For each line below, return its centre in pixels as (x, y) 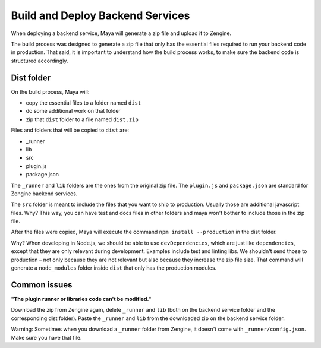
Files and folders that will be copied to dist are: (70, 130)
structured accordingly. (40, 61)
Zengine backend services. (44, 194)
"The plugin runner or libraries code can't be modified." (81, 299)
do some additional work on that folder (73, 111)
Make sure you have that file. (47, 337)
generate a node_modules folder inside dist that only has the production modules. (114, 268)
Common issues (42, 285)
